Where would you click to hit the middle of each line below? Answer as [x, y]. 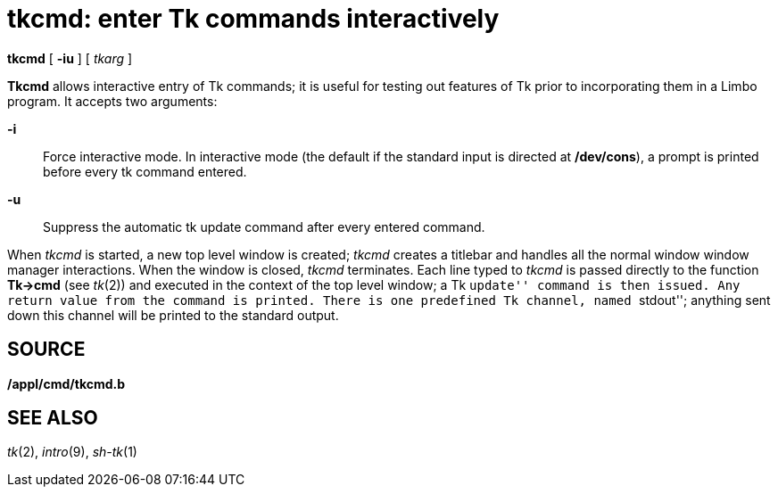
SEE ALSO [53, 418]
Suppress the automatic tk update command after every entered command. [264, 226]
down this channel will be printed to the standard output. [173, 315]
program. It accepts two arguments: [112, 101]
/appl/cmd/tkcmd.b [66, 383]
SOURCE [46, 350]
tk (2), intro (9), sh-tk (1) [72, 452]
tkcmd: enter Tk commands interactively [253, 19]
